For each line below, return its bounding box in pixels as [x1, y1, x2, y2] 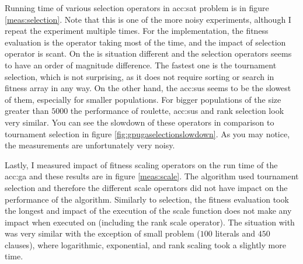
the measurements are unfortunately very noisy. [5, 139, 175, 151]
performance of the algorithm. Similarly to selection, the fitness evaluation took [5, 193, 289, 205]
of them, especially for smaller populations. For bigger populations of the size [5, 93, 281, 105]
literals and [215, 227, 256, 239]
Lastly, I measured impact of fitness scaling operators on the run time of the [5, 158, 278, 171]
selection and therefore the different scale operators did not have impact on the [5, 181, 288, 193]
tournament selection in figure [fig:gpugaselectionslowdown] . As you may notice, [5, 127, 290, 140]
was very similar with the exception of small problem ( [5, 227, 200, 239]
